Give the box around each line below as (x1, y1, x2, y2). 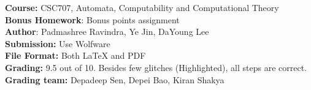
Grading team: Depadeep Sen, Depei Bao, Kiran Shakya (5, 73, 225, 86)
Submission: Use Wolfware (5, 37, 110, 50)
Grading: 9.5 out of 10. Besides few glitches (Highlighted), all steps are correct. (5, 61, 307, 73)
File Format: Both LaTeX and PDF (5, 49, 146, 62)
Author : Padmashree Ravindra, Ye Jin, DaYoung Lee (5, 25, 209, 38)
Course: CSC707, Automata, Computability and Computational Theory (5, 1, 279, 13)
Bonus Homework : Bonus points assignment (5, 13, 180, 26)
